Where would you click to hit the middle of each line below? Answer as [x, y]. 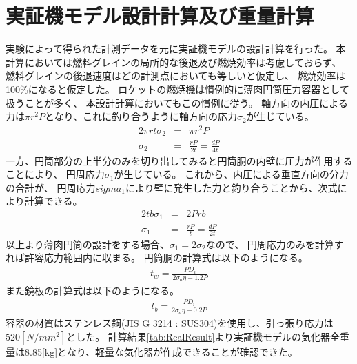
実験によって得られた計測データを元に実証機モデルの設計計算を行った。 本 [176, 49]
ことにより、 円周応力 [55, 174]
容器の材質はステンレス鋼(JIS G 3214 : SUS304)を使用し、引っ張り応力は [170, 323]
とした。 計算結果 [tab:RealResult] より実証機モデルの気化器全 [203, 336]
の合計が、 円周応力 [51, 187]
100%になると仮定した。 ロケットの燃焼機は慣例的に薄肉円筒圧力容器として [177, 89]
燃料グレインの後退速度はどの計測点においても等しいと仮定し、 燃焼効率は [176, 75]
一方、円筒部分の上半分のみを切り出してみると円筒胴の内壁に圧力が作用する [179, 160]
